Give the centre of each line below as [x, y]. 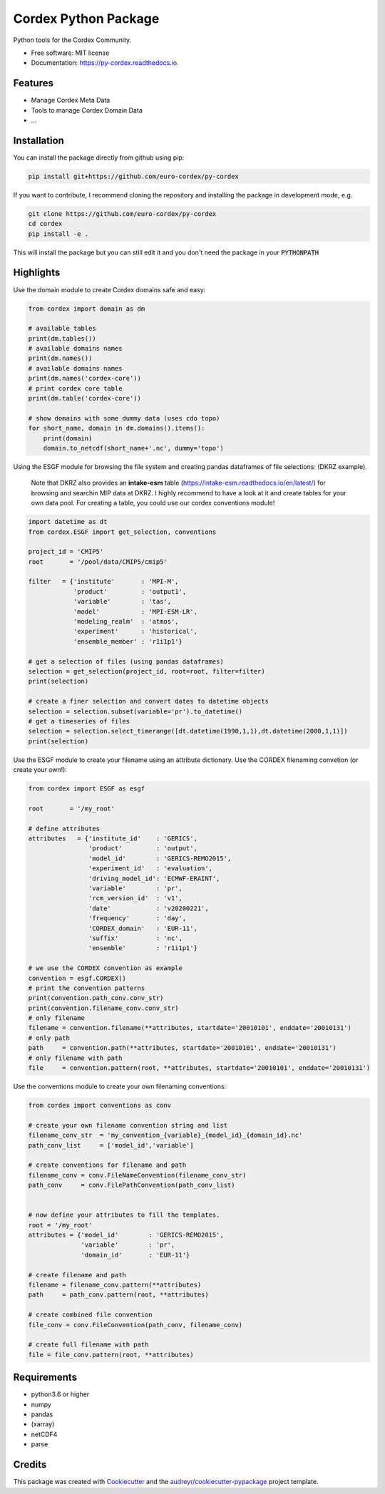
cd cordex [45, 224]
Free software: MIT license [70, 53]
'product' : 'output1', [130, 591]
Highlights [37, 273]
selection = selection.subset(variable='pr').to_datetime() [135, 711]
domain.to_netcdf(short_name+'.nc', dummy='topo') [133, 448]
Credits [30, 1465]
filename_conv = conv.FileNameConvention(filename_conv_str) [137, 1175]
